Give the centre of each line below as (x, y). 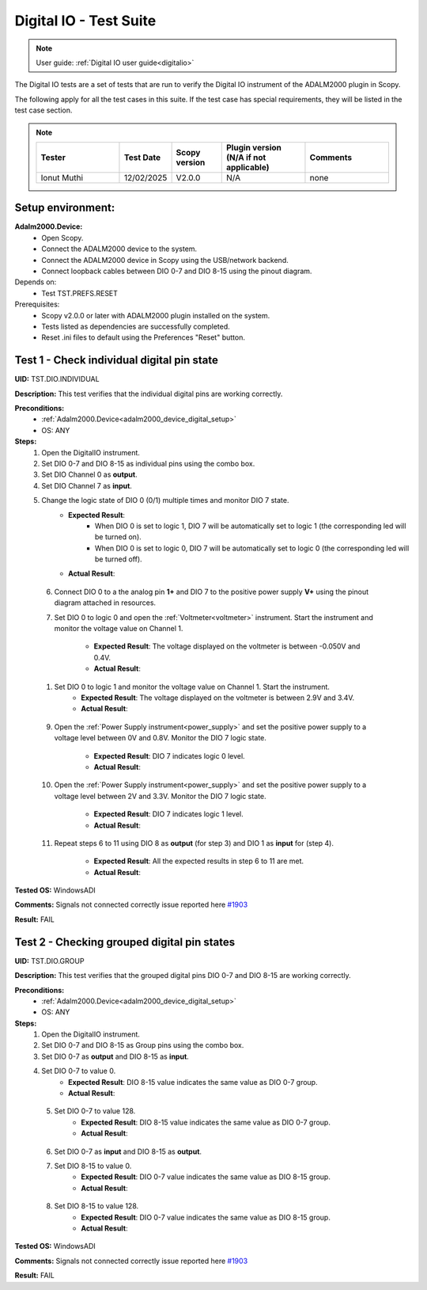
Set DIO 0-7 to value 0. (79, 1071)
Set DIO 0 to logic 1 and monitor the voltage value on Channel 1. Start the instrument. (192, 687)
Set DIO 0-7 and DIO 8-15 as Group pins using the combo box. (143, 1045)
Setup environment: (65, 208)
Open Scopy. (62, 238)
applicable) (248, 167)
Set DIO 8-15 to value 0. (93, 1166)
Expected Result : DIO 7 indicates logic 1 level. (169, 814)
